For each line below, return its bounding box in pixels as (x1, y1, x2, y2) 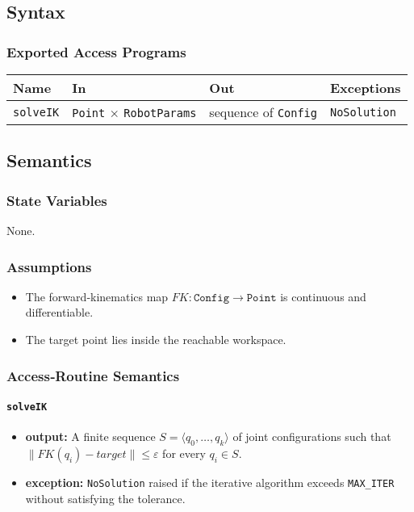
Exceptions (329, 78, 401, 97)
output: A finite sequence (25, 428, 156, 445)
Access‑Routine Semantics (6, 365, 180, 385)
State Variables (6, 190, 107, 210)
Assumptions (6, 256, 92, 276)
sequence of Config (209, 103, 317, 121)
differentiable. (25, 304, 94, 321)
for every (162, 445, 206, 462)
